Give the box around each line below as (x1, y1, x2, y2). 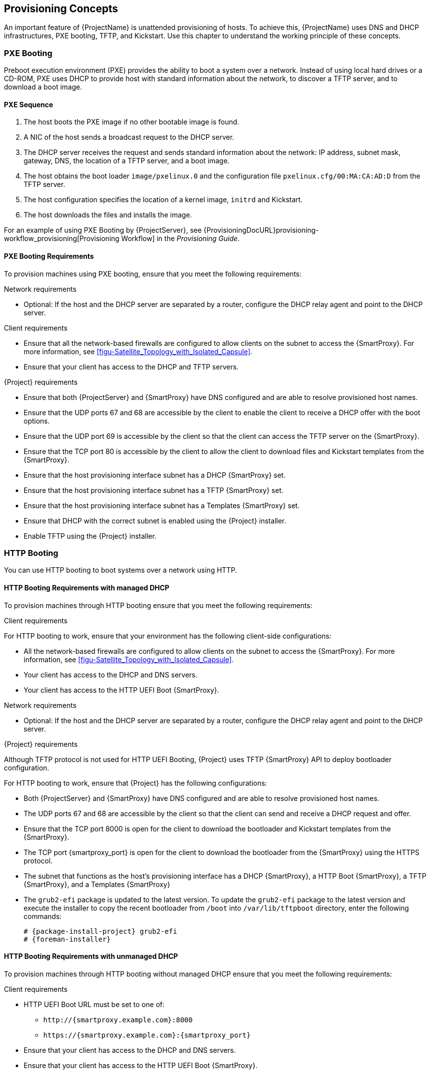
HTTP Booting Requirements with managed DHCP (4, 583, 170, 592)
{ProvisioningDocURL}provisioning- (203, 226, 319, 235)
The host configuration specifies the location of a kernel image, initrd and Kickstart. (24, 195, 303, 204)
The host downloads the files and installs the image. (24, 211, 192, 219)
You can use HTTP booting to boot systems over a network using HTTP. (4, 566, 237, 575)
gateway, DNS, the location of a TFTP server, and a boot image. (24, 156, 230, 165)
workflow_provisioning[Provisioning (4, 234, 120, 243)
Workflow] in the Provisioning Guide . (121, 234, 240, 243)
